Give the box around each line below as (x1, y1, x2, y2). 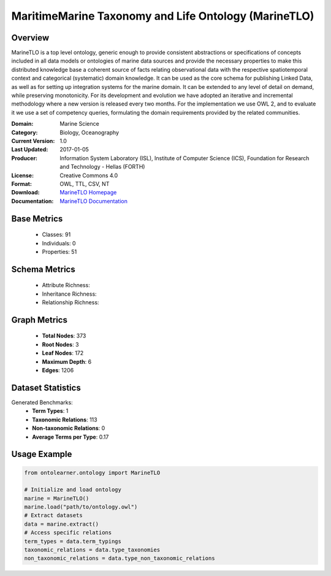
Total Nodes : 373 (42, 332, 86, 340)
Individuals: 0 (42, 239, 76, 247)
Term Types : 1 (32, 407, 69, 415)
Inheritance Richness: (42, 290, 97, 298)
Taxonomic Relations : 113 (32, 416, 97, 423)
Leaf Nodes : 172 (42, 350, 84, 357)
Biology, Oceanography (59, 129, 120, 136)
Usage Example (11, 449, 72, 459)
